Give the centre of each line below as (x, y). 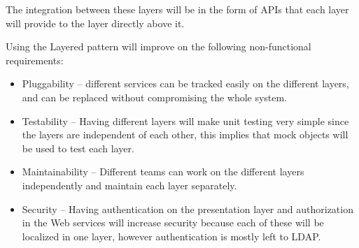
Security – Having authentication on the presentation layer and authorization (188, 209)
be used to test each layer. (78, 148)
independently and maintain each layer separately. (129, 185)
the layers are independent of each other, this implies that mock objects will (185, 134)
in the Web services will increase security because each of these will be (173, 223)
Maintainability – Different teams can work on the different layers (163, 172)
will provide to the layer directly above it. (95, 23)
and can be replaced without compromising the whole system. (155, 97)
